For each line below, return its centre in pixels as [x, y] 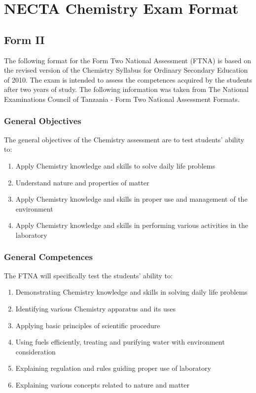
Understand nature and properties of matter [82, 182]
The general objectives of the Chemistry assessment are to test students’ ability [124, 139]
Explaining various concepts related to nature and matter [102, 384]
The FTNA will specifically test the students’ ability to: [88, 275]
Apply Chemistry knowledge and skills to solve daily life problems [115, 165]
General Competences [48, 257]
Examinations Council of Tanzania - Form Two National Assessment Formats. [122, 99]
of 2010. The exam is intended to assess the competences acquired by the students [128, 79]
